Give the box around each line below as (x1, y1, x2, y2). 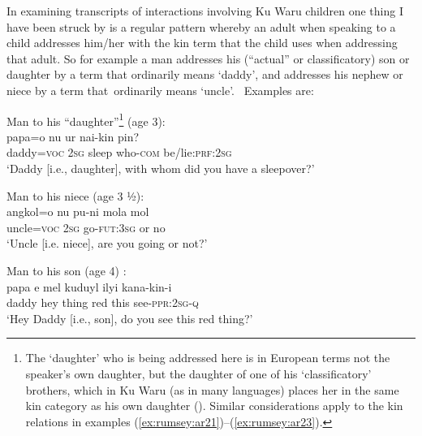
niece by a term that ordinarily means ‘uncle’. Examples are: (6, 81, 314, 98)
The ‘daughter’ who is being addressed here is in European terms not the (25, 349, 390, 366)
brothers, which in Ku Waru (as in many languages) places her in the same (25, 381, 399, 398)
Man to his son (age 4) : (6, 261, 127, 278)
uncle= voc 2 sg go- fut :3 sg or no (6, 218, 166, 235)
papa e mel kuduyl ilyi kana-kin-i (6, 278, 172, 295)
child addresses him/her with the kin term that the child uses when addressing (6, 34, 398, 51)
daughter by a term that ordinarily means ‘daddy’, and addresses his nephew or (6, 66, 403, 83)
